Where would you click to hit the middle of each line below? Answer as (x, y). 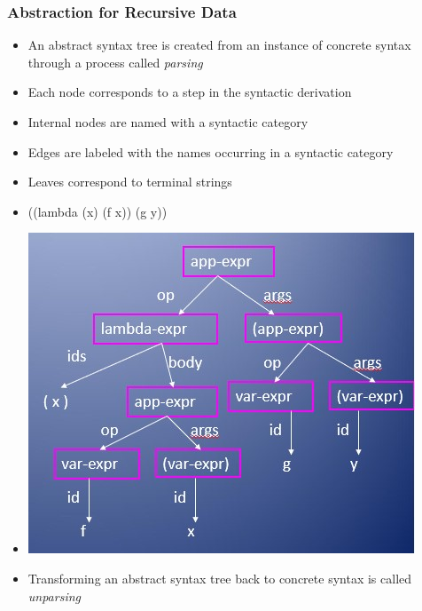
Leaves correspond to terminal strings (130, 182)
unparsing (55, 595)
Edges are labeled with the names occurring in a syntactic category (211, 151)
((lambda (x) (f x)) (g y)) (98, 211)
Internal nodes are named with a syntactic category (168, 122)
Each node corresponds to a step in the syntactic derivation (190, 92)
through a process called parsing (115, 62)
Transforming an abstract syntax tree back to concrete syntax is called (220, 578)
